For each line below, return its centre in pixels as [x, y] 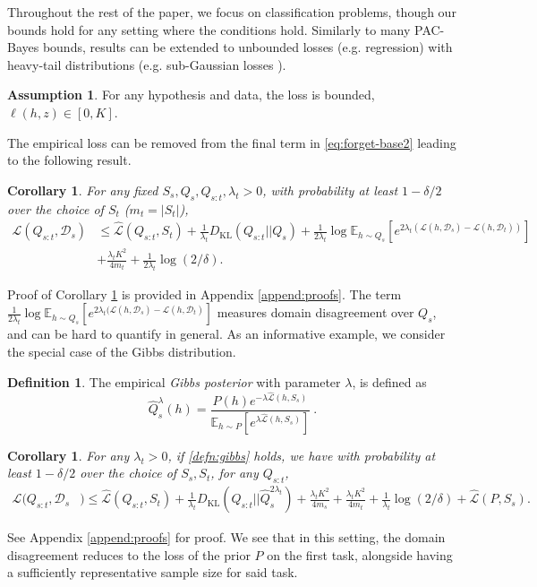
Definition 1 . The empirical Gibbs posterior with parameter [174, 381]
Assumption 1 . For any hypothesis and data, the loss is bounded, [191, 95]
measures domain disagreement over [315, 312]
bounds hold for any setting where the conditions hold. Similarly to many [209, 29]
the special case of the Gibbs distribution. [122, 351]
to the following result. [69, 160]
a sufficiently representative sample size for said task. [153, 572]
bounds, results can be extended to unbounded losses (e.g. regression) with [247, 47]
